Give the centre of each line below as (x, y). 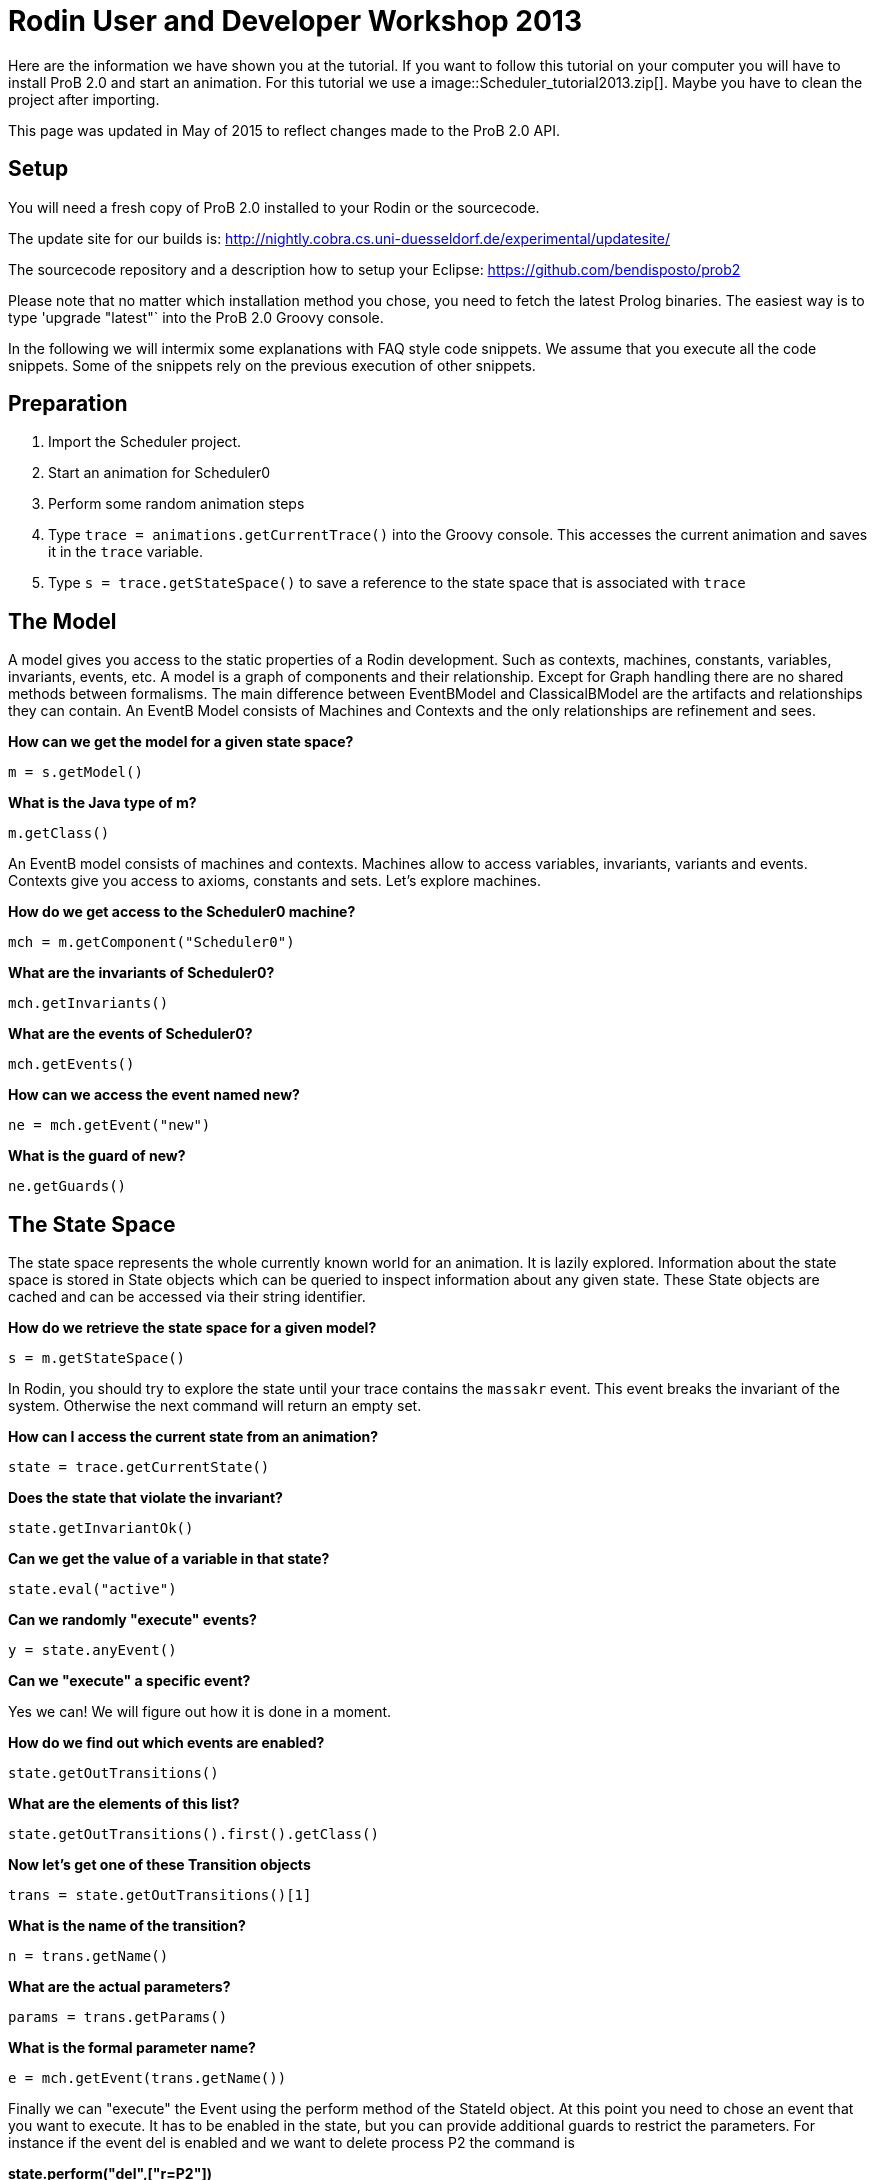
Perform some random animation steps (176, 504)
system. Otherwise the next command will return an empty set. (215, 1406)
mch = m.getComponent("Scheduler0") (151, 942)
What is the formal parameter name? (132, 2048)
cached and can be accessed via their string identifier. (187, 1297)
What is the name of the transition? (127, 1926)
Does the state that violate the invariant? (145, 1498)
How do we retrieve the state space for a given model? (192, 1328)
